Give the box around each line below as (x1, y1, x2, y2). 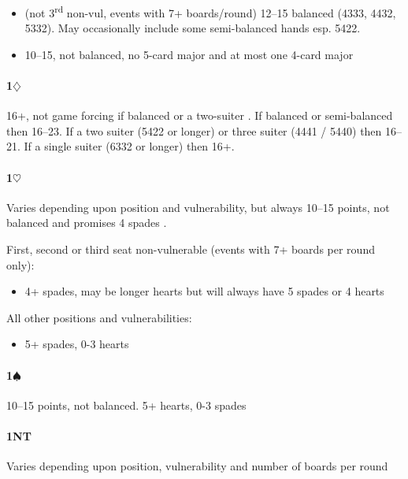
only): (6, 256, 35, 273)
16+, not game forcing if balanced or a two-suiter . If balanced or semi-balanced (6, 107, 393, 124)
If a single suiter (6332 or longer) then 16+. (24, 138, 235, 154)
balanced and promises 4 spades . (6, 214, 167, 231)
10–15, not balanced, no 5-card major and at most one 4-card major (24, 46, 354, 62)
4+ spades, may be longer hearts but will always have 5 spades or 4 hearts (24, 283, 384, 299)
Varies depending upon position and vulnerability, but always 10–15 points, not (6, 199, 390, 215)
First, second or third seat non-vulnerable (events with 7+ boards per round (6, 241, 375, 257)
